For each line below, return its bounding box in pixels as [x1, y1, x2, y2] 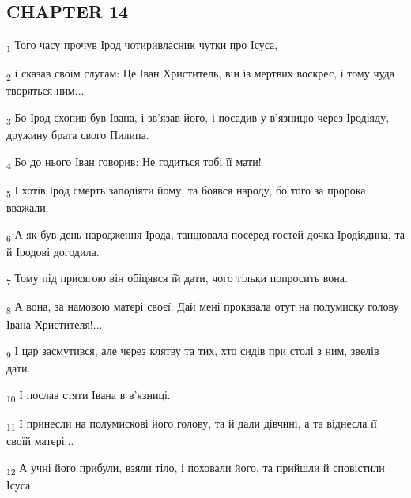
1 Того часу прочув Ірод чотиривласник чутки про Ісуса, [6, 36, 278, 55]
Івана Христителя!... [6, 315, 103, 332]
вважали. [6, 199, 49, 216]
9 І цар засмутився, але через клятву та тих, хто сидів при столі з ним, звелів [6, 342, 379, 360]
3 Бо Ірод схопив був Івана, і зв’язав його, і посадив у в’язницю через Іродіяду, [6, 109, 390, 127]
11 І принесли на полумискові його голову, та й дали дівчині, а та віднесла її [6, 415, 377, 433]
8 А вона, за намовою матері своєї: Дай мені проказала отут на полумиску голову [6, 298, 399, 317]
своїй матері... [6, 432, 74, 449]
